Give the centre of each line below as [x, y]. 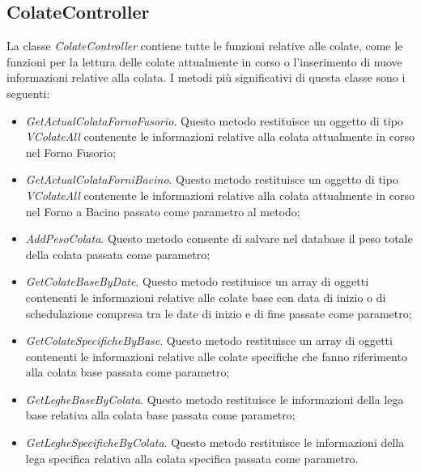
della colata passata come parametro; [118, 254]
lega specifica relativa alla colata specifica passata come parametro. [192, 458]
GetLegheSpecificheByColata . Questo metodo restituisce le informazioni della [215, 442]
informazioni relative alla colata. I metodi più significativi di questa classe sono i [206, 77]
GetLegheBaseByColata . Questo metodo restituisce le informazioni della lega [215, 399]
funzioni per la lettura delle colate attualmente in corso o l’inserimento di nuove [204, 61]
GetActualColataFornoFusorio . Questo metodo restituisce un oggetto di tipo [214, 120]
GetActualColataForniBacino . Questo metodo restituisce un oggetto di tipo [212, 179]
